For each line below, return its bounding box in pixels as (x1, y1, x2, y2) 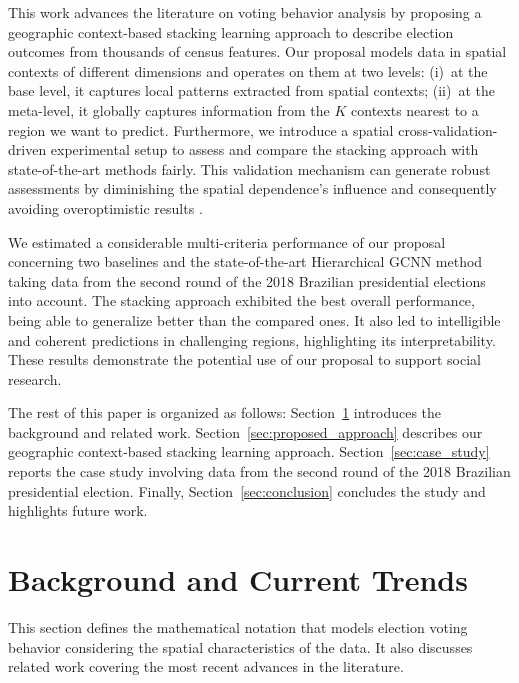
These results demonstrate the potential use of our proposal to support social (8, 349, 481, 370)
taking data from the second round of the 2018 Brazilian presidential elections (8, 270, 486, 291)
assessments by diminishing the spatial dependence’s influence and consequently (8, 178, 497, 199)
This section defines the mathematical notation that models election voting (8, 616, 468, 637)
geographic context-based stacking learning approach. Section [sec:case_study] (8, 441, 490, 462)
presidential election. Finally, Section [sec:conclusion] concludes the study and (8, 480, 486, 501)
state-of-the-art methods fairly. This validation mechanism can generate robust (8, 158, 491, 179)
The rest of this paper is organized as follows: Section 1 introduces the (8, 402, 442, 423)
